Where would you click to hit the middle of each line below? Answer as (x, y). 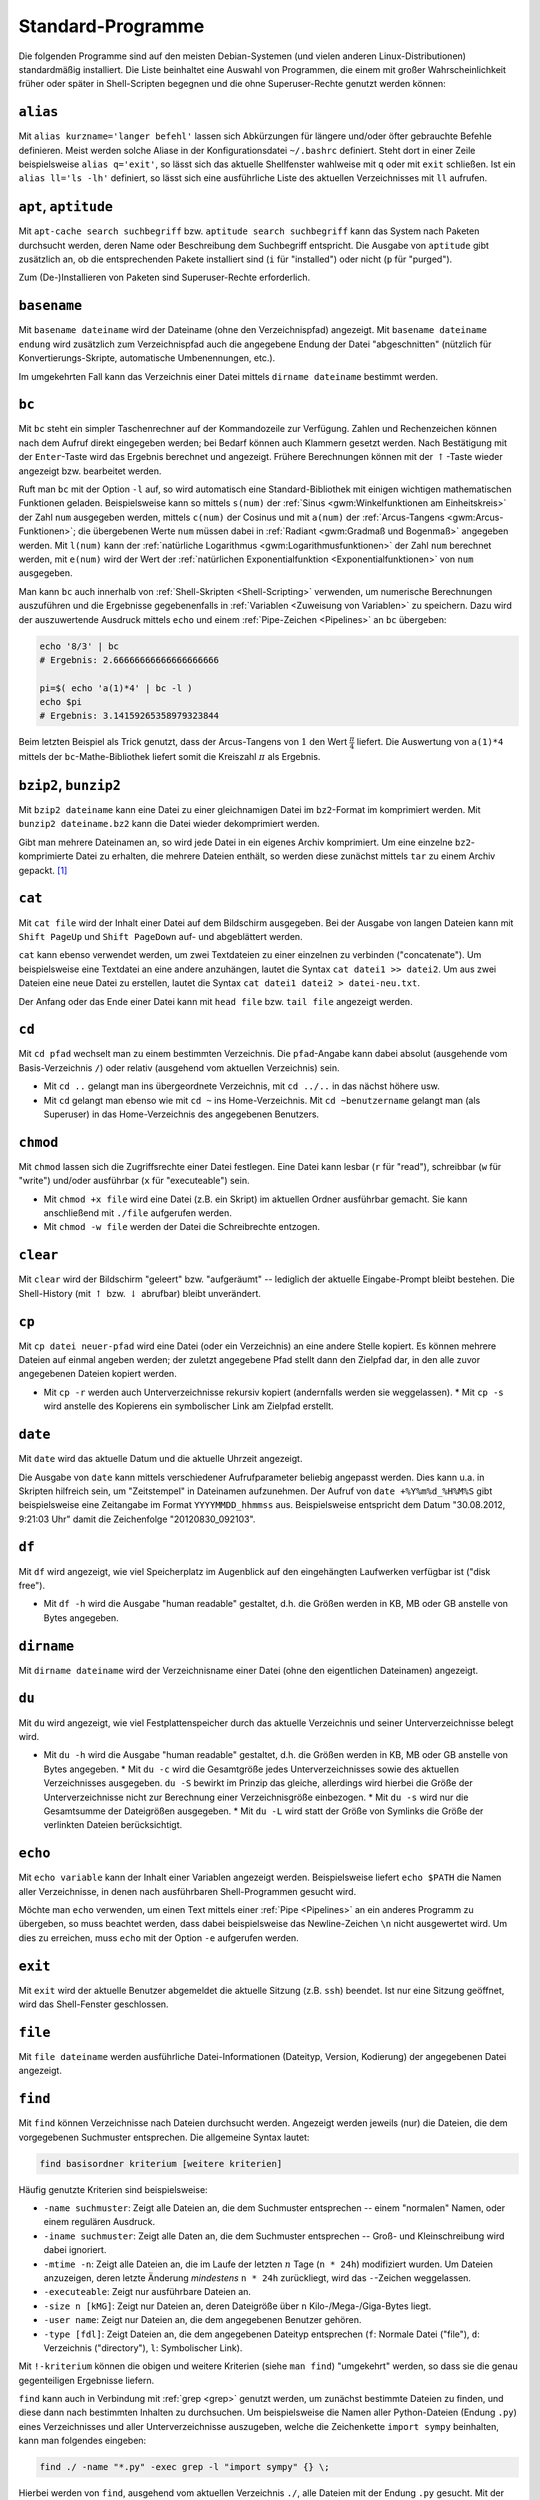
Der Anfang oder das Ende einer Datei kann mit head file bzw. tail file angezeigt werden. (216, 1001)
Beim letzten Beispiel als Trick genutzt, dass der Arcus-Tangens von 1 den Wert (183, 742)
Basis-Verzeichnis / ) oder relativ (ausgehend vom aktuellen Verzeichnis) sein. (179, 1067)
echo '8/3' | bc (79, 646)
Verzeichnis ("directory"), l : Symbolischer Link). (143, 2347)
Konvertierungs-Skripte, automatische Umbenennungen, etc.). (147, 358)
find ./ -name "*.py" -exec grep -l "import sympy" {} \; (184, 2467)
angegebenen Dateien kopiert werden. (97, 1374)
